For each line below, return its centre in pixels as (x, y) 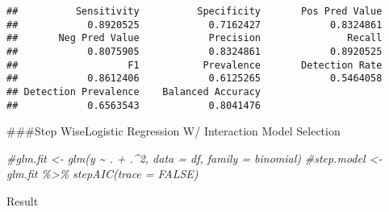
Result (23, 201)
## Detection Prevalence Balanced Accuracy (134, 91)
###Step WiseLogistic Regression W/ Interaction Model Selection (174, 131)
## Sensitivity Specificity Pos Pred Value (194, 11)
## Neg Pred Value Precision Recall (194, 38)
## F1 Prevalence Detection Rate (194, 65)
